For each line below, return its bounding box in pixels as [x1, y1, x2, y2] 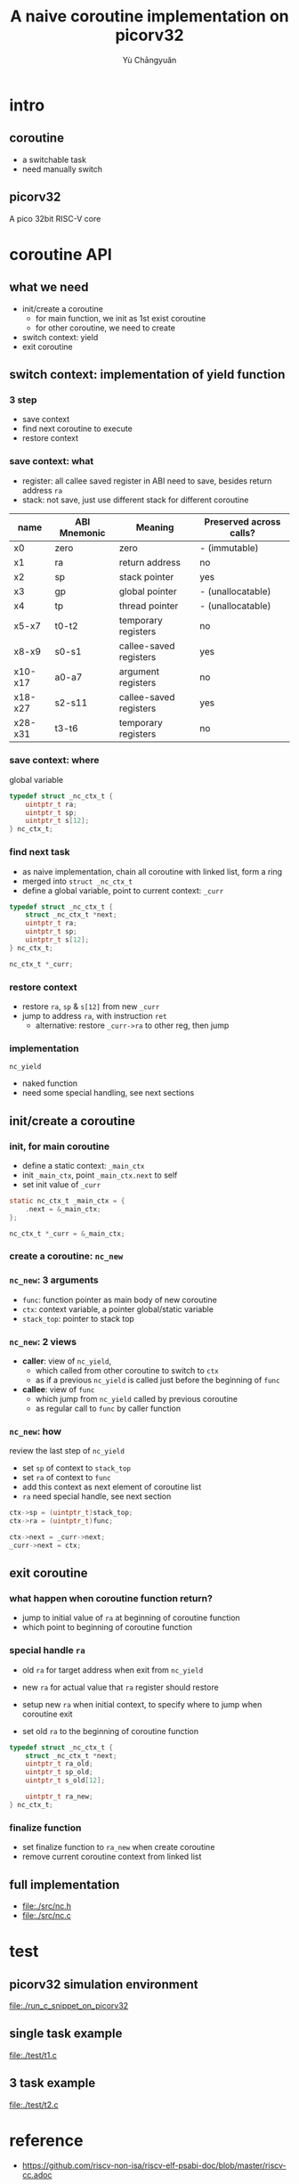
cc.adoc [21, 2169, 53, 2180]
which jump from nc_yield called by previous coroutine [35, 1393, 238, 1404]
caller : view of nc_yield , [21, 1356, 112, 1366]
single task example [9, 2026, 123, 2041]
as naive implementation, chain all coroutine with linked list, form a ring [21, 866, 283, 876]
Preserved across [204, 515, 281, 527]
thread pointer [118, 599, 179, 612]
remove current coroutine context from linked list [21, 1851, 202, 1862]
